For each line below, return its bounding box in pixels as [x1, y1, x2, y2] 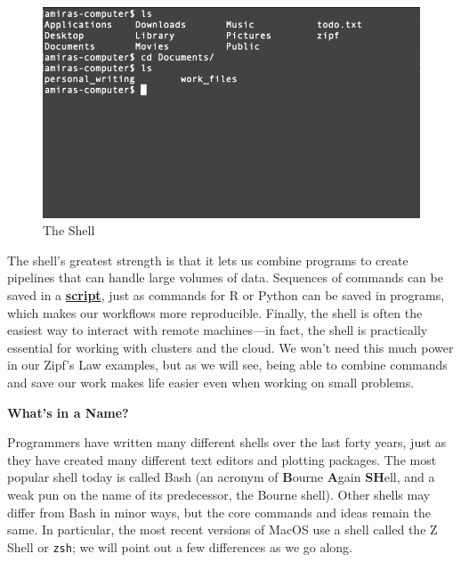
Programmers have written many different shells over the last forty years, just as [7, 433, 447, 452]
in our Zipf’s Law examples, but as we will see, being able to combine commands [7, 355, 448, 374]
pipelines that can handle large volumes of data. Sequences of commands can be [7, 268, 443, 287]
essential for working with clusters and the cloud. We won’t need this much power [7, 338, 454, 356]
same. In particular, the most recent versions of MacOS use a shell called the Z [7, 520, 438, 539]
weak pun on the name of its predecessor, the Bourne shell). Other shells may [7, 485, 431, 503]
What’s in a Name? [7, 403, 129, 421]
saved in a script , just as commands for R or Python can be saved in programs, [7, 286, 445, 305]
